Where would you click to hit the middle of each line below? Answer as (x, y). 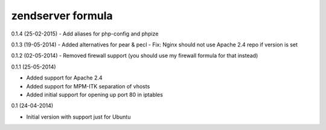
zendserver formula (62, 16)
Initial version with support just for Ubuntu (78, 117)
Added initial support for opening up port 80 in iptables (94, 94)
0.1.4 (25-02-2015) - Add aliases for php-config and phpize (85, 34)
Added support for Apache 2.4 (64, 78)
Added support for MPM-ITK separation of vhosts (88, 86)
